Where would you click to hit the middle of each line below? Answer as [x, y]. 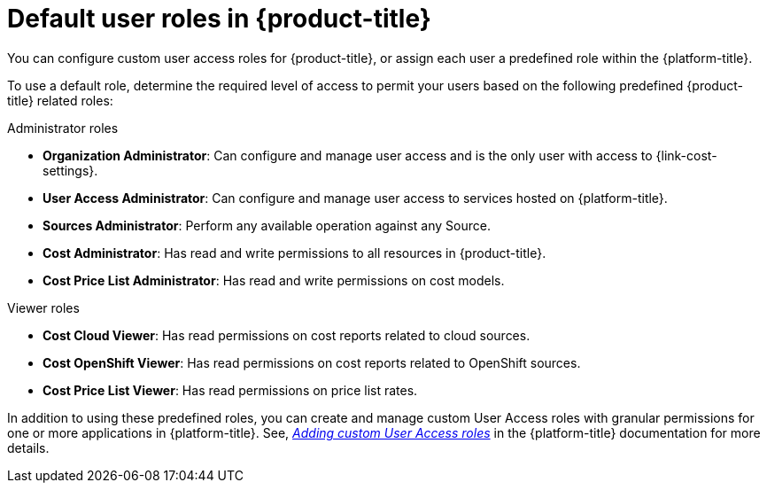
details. [28, 447]
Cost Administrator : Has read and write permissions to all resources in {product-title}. [294, 253]
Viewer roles [43, 307]
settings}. [70, 170]
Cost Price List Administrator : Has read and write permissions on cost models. [274, 280]
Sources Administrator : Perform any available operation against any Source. [267, 225]
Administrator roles [63, 128]
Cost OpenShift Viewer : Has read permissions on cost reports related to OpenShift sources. [312, 362]
